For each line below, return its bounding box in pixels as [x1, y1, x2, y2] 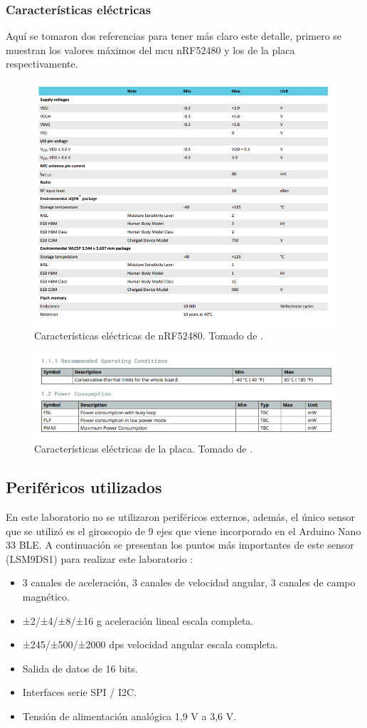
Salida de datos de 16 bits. [22, 660, 138, 675]
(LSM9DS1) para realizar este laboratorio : [6, 551, 193, 566]
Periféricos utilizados [6, 476, 162, 498]
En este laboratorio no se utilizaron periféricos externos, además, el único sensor [6, 510, 355, 524]
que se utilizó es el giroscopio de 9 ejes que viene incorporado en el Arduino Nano [6, 523, 361, 538]
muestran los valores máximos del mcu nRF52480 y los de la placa [6, 42, 295, 57]
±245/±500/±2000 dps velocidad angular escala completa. [22, 637, 278, 652]
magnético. [22, 589, 70, 604]
